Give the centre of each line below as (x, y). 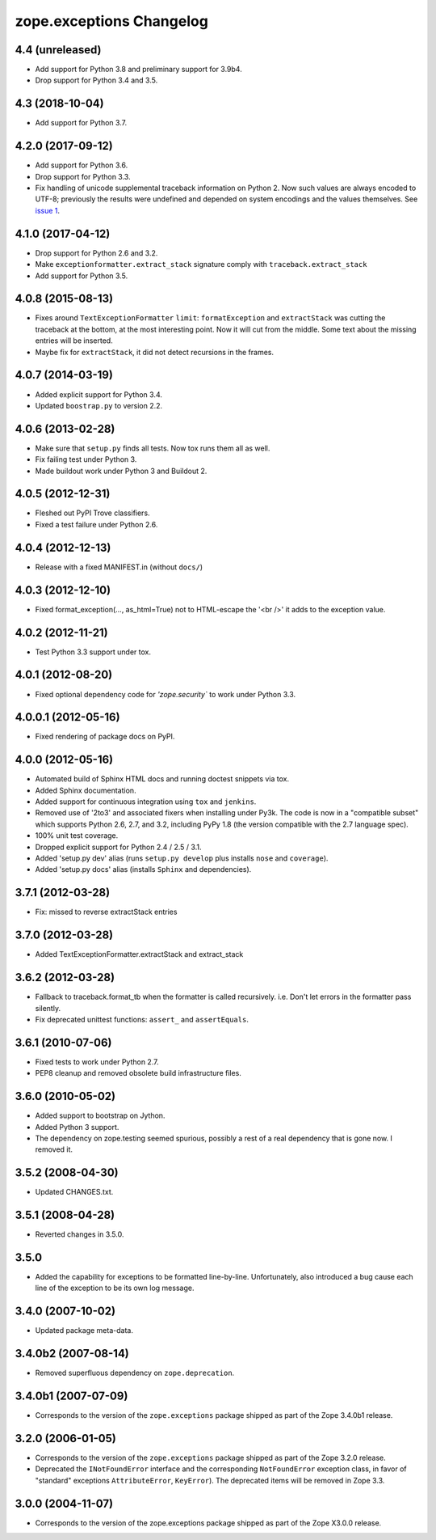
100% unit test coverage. (77, 836)
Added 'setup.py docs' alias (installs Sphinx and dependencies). (143, 869)
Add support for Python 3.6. (82, 165)
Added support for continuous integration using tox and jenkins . (146, 802)
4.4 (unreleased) (58, 50)
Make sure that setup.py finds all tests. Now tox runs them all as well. (153, 448)
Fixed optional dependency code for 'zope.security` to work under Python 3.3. (166, 694)
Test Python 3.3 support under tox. (93, 652)
